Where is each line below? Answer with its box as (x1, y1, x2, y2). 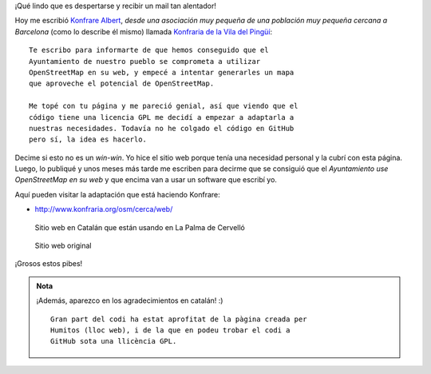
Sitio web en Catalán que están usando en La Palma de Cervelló (34, 222, 245, 232)
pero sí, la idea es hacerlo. (29, 135, 148, 144)
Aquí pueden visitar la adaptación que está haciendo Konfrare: (14, 189, 220, 199)
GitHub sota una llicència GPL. (50, 336, 177, 346)
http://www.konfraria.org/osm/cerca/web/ (34, 205, 173, 214)
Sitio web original (34, 241, 92, 251)
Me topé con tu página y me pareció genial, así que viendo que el (29, 101, 299, 111)
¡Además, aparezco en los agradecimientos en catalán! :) (36, 296, 223, 305)
